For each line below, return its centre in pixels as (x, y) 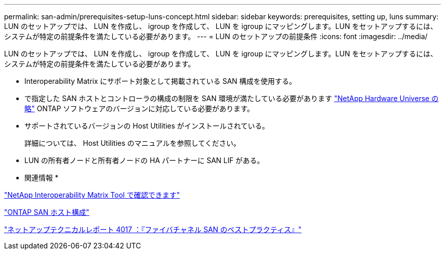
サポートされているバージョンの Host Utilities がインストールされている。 (147, 126)
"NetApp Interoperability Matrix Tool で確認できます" (92, 195)
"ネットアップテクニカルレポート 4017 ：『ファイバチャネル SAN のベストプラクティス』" (153, 229)
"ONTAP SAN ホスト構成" (47, 212)
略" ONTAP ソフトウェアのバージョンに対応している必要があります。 (139, 108)
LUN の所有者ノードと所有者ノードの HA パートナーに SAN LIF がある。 (144, 160)
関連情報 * (41, 178)
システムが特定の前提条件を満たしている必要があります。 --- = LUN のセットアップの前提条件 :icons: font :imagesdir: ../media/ (216, 36)
